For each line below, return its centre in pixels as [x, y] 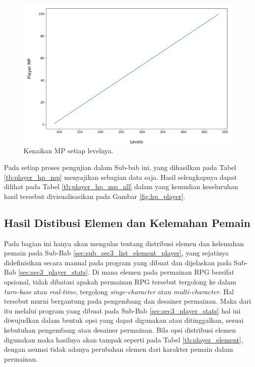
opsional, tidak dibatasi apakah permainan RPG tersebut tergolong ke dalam [120, 282]
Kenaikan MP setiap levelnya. [69, 151]
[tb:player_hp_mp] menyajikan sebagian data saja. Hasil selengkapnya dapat [121, 177]
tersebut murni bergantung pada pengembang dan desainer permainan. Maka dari [127, 301]
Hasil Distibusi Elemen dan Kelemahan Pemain [127, 222]
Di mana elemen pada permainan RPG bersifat [163, 272]
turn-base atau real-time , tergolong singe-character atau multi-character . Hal [119, 291]
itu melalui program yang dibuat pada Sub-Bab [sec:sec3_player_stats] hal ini [122, 310]
